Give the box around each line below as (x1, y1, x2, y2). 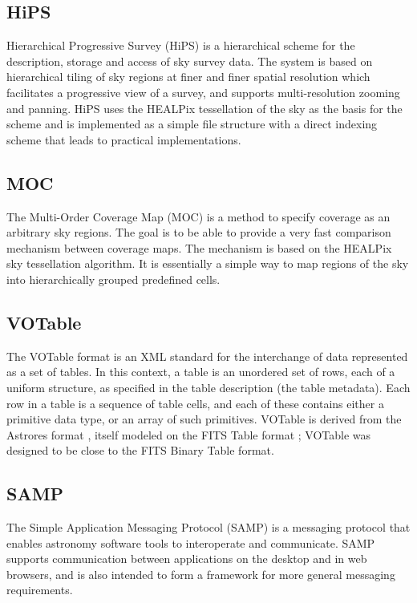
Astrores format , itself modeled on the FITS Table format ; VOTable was (6, 426, 371, 443)
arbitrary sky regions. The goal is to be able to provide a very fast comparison (6, 224, 391, 241)
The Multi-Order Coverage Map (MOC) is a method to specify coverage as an (6, 208, 391, 225)
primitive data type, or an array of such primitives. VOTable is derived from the (6, 411, 402, 427)
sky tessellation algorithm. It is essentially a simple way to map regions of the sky (6, 255, 409, 272)
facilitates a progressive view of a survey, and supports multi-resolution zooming (6, 83, 400, 100)
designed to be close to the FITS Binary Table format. (6, 442, 274, 459)
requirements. (6, 581, 73, 598)
